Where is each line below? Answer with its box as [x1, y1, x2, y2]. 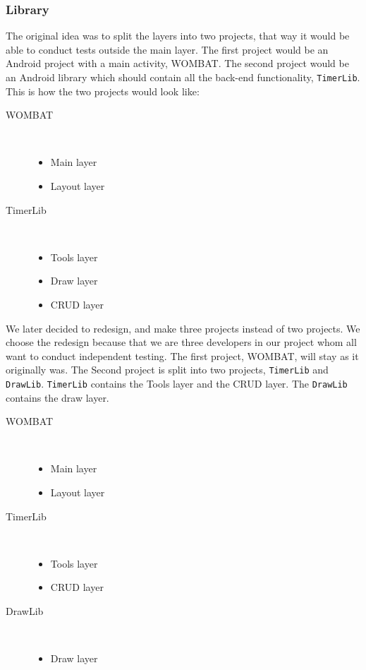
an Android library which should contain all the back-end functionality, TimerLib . [6, 70, 360, 84]
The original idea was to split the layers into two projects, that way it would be [6, 28, 350, 43]
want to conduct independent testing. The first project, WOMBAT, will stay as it [6, 348, 359, 363]
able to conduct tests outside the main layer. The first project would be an [6, 42, 329, 56]
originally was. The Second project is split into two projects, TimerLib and [6, 362, 329, 377]
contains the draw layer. [6, 390, 109, 405]
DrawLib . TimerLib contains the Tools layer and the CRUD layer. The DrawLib [6, 376, 348, 391]
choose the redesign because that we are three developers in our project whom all [6, 335, 357, 349]
